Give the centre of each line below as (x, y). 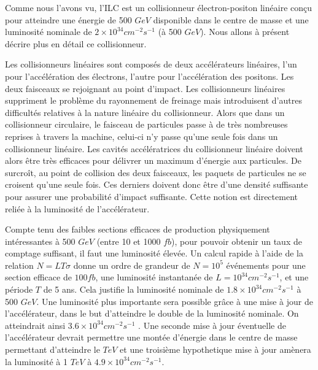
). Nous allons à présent (245, 32)
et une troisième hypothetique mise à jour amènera (215, 349)
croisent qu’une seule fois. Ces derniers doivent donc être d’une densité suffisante (157, 184)
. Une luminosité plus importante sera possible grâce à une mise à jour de (175, 301)
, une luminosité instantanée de (154, 277)
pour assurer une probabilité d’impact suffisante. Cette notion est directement (151, 196)
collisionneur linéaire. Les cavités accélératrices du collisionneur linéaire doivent (154, 148)
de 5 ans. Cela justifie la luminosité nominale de (134, 289)
